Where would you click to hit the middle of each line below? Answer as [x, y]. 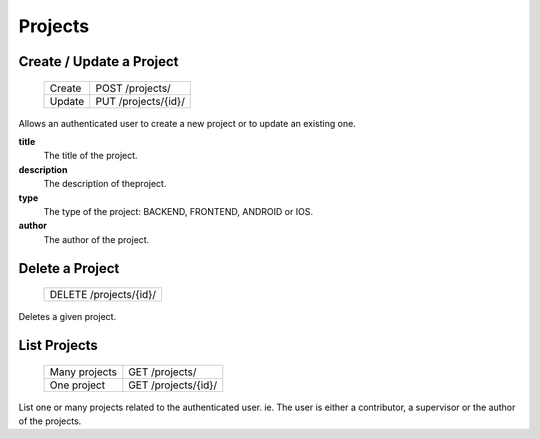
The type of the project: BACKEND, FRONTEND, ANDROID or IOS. [178, 211]
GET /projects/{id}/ [173, 385]
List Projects [58, 345]
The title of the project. [91, 156]
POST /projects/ [133, 88]
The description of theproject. [105, 184]
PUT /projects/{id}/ [140, 101]
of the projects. [50, 421]
